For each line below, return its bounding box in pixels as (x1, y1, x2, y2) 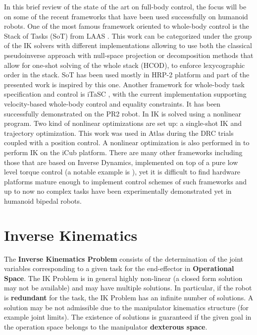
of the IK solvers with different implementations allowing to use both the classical (4, 40, 253, 51)
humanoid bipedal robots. (4, 195, 82, 206)
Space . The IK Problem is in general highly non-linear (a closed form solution (4, 273, 243, 283)
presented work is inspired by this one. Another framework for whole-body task (4, 79, 245, 89)
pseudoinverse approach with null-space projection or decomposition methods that (4, 50, 254, 60)
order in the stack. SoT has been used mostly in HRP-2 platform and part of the (4, 69, 250, 80)
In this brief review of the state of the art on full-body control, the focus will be (4, 1, 247, 11)
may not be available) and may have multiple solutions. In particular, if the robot (4, 282, 252, 293)
